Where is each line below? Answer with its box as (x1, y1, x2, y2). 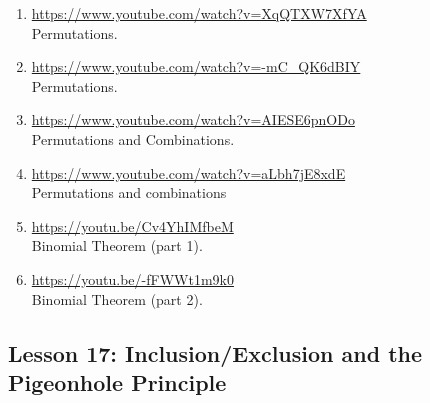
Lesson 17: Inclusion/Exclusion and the (8, 337, 423, 368)
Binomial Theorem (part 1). (31, 235, 203, 256)
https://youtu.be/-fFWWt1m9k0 (31, 268, 234, 289)
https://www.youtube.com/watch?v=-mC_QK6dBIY (31, 56, 361, 77)
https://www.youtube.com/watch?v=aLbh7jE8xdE (31, 162, 346, 183)
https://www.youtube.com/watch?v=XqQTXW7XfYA (31, 3, 367, 23)
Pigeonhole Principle (8, 366, 227, 397)
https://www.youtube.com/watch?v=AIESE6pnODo (31, 109, 355, 130)
